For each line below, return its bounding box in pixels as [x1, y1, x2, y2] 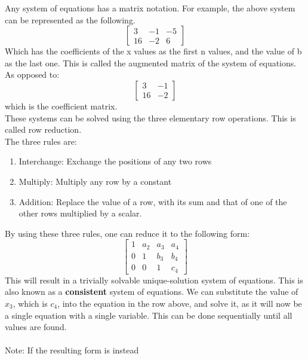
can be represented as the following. [5, 13, 135, 26]
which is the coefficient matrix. [5, 99, 118, 112]
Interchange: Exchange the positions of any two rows [19, 155, 212, 167]
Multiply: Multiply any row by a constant [19, 175, 172, 187]
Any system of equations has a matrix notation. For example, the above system [5, 2, 295, 14]
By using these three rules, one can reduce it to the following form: [5, 227, 250, 239]
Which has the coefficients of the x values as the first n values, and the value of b [5, 45, 302, 57]
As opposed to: [5, 68, 60, 81]
